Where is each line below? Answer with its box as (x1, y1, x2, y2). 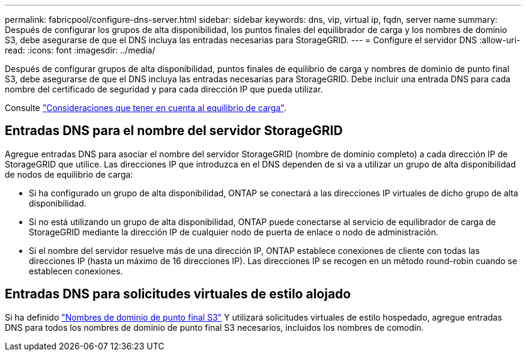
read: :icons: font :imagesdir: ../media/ (5, 45, 156, 55)
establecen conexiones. (29, 265, 123, 276)
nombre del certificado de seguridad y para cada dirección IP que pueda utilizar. (5, 84, 323, 94)
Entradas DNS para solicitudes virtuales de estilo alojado (5, 286, 351, 302)
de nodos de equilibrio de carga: (5, 169, 133, 180)
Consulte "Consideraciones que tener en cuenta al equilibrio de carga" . (5, 103, 286, 113)
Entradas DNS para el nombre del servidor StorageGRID (5, 123, 343, 139)
